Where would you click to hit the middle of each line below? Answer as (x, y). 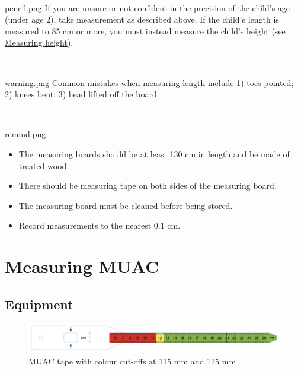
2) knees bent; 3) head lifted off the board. (82, 94)
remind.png (25, 134)
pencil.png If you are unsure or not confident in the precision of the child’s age (148, 7)
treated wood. (44, 165)
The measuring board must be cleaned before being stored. (126, 205)
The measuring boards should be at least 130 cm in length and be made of (154, 153)
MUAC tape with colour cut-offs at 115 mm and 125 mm (132, 361)
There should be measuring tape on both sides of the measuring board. (148, 185)
